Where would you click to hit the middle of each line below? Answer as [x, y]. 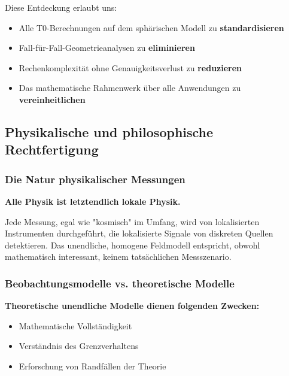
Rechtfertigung [52, 149]
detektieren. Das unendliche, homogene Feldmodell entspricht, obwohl [133, 245]
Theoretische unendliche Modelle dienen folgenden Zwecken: [132, 306]
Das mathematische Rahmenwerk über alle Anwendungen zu [130, 88]
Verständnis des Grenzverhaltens [79, 346]
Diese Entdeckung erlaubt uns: [61, 7]
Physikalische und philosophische [109, 131]
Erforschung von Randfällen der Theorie [92, 366]
